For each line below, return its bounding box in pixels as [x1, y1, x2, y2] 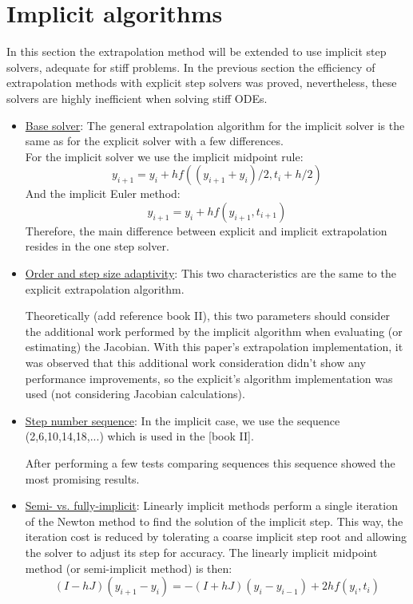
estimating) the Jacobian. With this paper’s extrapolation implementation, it [25, 338, 403, 355]
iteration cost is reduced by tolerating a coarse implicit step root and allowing [25, 528, 407, 545]
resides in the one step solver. [25, 238, 169, 255]
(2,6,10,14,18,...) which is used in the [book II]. [25, 428, 254, 444]
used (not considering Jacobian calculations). [25, 385, 245, 402]
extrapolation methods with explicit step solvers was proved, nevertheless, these [6, 74, 397, 91]
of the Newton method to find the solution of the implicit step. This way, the [25, 512, 403, 529]
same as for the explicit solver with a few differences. [25, 132, 284, 149]
